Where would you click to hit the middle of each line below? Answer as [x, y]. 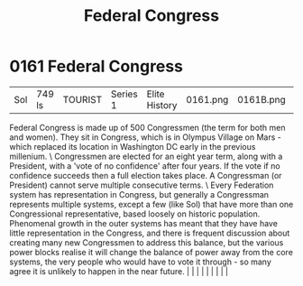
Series [124, 94]
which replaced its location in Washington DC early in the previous [133, 146]
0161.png [207, 99]
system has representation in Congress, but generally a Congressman [139, 194]
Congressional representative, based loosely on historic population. [135, 214]
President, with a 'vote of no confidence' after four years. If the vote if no [145, 166]
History [162, 105]
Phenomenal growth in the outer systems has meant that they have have [143, 223]
